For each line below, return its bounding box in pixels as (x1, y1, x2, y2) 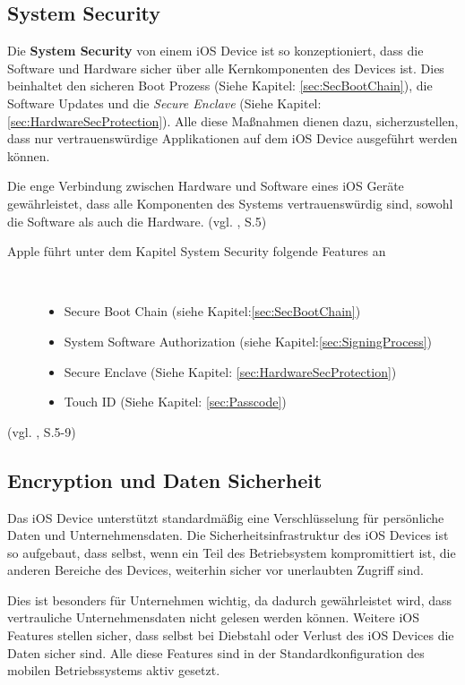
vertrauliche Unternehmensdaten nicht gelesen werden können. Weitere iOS (7, 608, 420, 627)
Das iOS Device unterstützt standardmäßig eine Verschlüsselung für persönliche (7, 508, 444, 527)
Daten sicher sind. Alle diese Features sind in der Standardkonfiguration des (7, 643, 425, 662)
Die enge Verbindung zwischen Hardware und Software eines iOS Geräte (7, 176, 404, 195)
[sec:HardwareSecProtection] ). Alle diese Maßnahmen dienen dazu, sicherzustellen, (7, 111, 459, 130)
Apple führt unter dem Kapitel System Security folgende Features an (7, 242, 386, 261)
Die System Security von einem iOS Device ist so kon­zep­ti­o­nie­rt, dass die (7, 41, 424, 60)
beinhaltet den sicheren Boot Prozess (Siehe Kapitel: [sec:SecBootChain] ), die (7, 76, 433, 95)
